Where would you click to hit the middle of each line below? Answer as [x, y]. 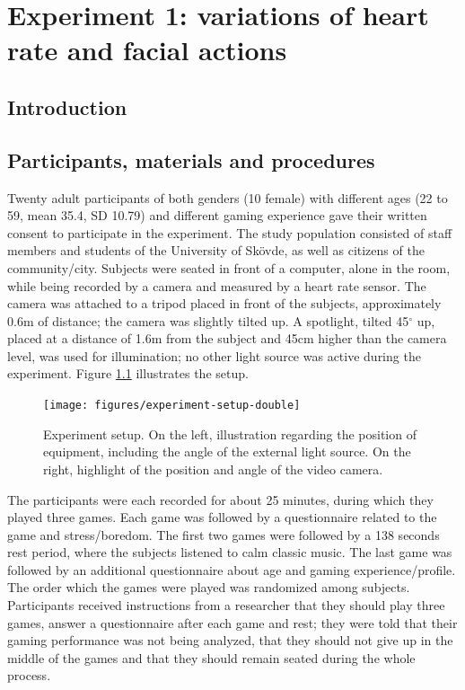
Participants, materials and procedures [191, 159]
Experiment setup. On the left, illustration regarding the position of [230, 433]
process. [29, 675]
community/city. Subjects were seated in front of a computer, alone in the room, [229, 267]
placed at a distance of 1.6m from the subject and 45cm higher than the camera [227, 338]
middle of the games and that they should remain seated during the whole [211, 657]
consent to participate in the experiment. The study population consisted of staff [230, 232]
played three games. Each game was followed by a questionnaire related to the [222, 517]
